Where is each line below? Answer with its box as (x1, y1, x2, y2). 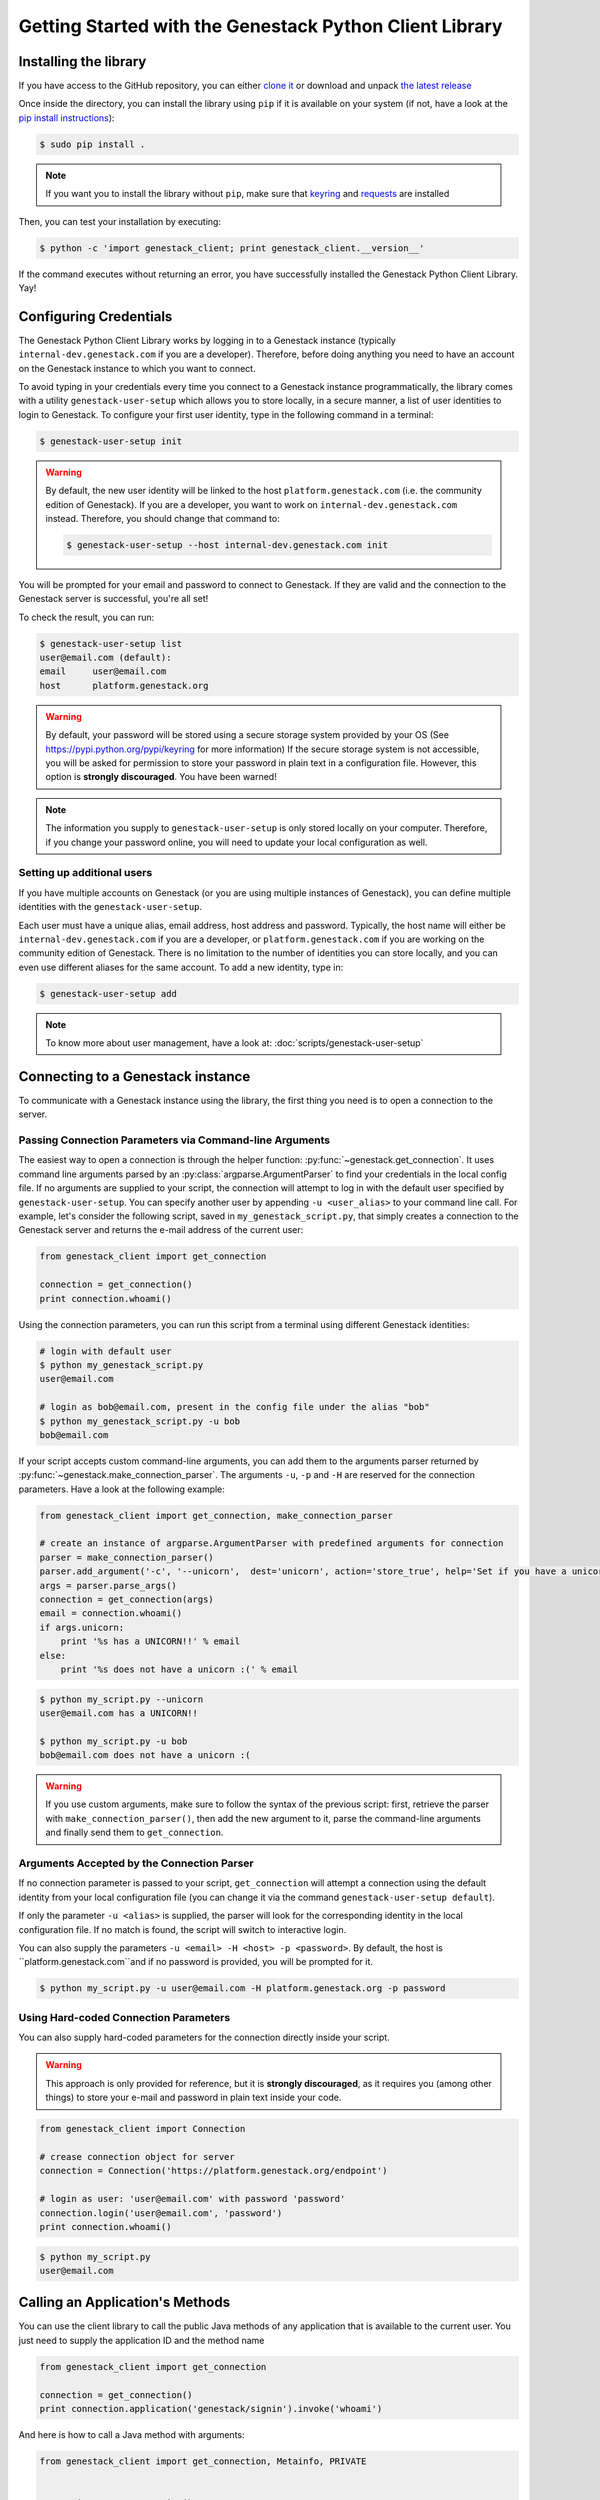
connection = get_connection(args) (39, 1593, 214, 1605)
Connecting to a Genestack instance (18, 1068, 251, 1085)
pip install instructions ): (18, 111, 115, 124)
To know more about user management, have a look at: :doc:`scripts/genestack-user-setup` (45, 1037, 424, 1049)
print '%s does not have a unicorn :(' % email (60, 1663, 299, 1675)
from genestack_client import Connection (39, 2123, 246, 2135)
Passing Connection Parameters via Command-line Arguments (18, 1133, 331, 1147)
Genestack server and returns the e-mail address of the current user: (18, 1224, 304, 1236)
